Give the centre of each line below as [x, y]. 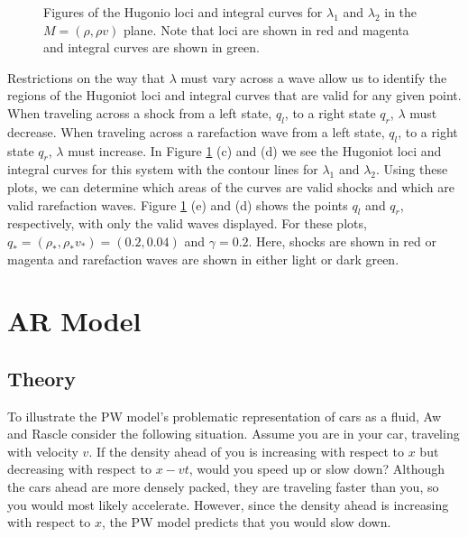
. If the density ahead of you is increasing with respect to [246, 451]
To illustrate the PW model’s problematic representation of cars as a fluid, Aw [225, 416]
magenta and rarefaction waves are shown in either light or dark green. [203, 259]
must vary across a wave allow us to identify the [314, 77]
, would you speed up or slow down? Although [317, 469]
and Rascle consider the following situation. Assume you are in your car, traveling [234, 434]
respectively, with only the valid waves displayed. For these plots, [187, 223]
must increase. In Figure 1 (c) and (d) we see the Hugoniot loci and [255, 150]
